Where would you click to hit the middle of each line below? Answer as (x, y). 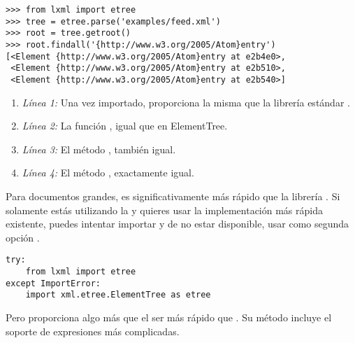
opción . (23, 237)
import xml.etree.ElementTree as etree (118, 295)
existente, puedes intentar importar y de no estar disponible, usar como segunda (177, 224)
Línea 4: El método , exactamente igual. (108, 173)
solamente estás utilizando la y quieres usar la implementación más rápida (164, 210)
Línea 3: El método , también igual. (99, 149)
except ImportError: (53, 283)
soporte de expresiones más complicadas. (93, 331)
